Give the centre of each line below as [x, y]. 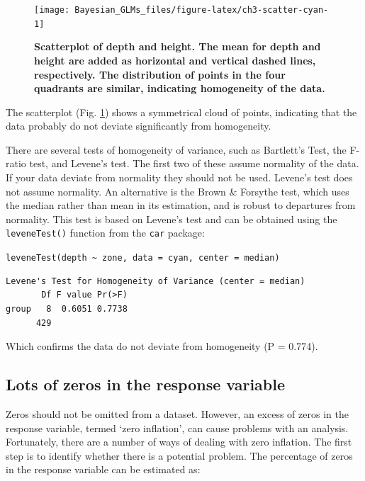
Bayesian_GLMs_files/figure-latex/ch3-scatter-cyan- [202, 10]
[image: [52, 10]
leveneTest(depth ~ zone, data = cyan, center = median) [143, 258]
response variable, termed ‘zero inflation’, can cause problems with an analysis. [177, 428]
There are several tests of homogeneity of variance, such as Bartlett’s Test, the [176, 149]
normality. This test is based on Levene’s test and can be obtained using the [172, 219]
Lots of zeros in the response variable [146, 384]
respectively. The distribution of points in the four [160, 74]
